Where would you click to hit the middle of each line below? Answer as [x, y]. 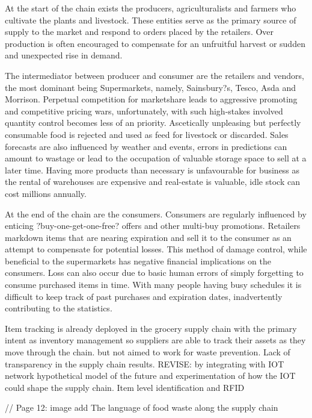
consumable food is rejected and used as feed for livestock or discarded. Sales [147, 134]
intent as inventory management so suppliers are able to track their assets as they [155, 340]
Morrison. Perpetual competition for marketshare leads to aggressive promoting [151, 99]
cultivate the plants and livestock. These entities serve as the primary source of [151, 20]
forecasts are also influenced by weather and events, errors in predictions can [146, 146]
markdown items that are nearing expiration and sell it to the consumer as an [148, 237]
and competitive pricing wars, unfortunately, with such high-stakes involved [144, 111]
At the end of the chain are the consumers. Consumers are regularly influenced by [156, 214]
